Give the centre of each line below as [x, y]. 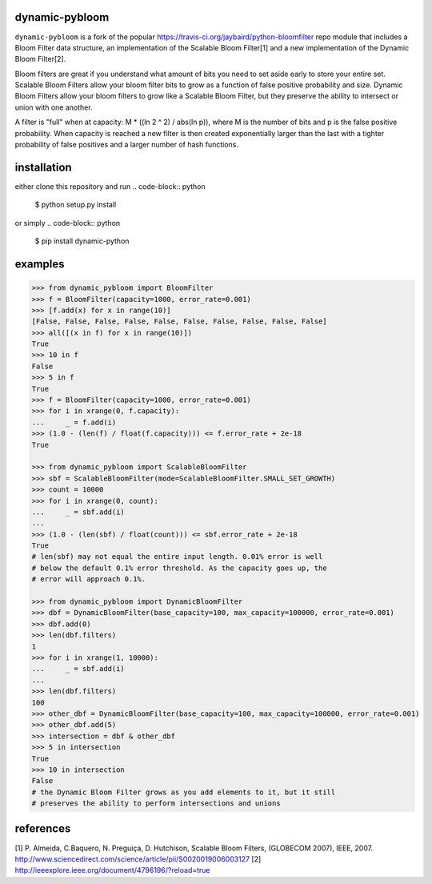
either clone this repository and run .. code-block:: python [110, 186]
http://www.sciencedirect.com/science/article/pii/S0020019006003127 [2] [138, 859]
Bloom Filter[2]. [40, 59]
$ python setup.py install [76, 205]
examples [40, 264]
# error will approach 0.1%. [89, 579]
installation [43, 167]
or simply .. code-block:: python [67, 223]
